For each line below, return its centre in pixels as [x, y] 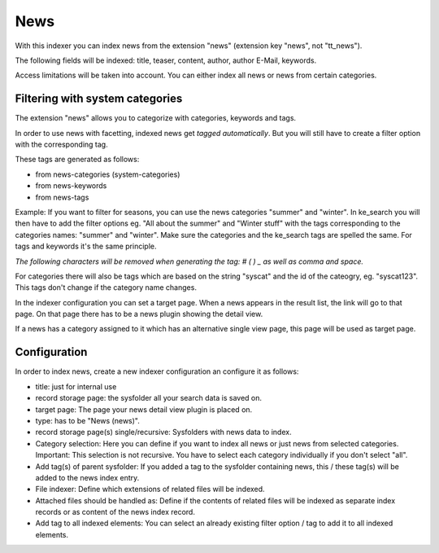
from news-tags [62, 197]
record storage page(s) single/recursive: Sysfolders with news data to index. [163, 432]
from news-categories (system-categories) [108, 174]
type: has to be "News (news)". [87, 420]
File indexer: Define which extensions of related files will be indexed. [150, 489]
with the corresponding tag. [62, 145]
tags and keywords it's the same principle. [86, 246]
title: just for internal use [76, 386]
